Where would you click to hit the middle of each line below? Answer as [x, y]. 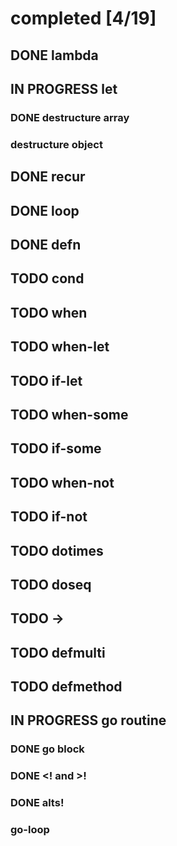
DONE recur [48, 177]
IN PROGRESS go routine [88, 720]
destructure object [56, 144]
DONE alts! [37, 803]
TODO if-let [46, 380]
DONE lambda [54, 55]
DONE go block [47, 749]
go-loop [30, 830]
